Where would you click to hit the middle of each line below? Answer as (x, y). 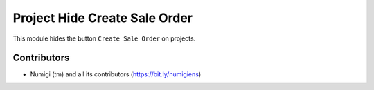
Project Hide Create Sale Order (103, 18)
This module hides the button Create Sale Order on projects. (104, 38)
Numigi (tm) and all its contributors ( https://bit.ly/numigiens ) (116, 74)
